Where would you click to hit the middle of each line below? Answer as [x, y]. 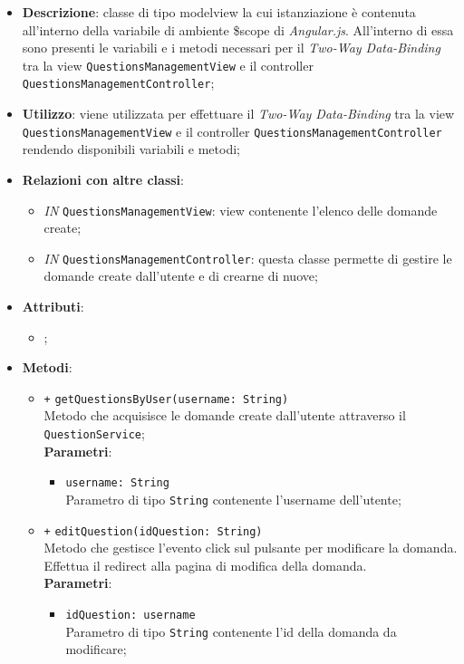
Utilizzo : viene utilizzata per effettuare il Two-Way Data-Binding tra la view [238, 114]
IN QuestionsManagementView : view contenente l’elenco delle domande [241, 210]
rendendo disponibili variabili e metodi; [131, 149]
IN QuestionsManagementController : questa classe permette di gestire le [248, 258]
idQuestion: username [130, 616]
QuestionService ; [94, 433]
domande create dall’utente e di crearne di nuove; [181, 276]
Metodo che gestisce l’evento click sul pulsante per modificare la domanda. [251, 548]
